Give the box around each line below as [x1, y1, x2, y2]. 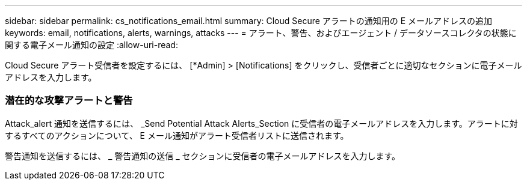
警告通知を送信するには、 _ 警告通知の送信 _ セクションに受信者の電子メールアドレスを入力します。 [5, 150, 401, 161]
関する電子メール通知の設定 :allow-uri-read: [5, 40, 178, 50]
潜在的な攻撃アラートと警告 [5, 94, 133, 107]
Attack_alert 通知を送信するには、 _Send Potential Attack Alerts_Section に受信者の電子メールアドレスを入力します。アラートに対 [5, 118, 518, 129]
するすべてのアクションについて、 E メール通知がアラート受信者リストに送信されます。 [5, 130, 349, 141]
